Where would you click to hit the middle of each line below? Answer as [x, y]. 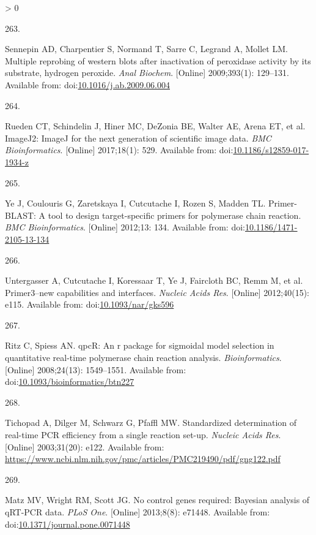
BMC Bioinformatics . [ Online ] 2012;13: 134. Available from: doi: [125, 227]
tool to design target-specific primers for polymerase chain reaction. [175, 215]
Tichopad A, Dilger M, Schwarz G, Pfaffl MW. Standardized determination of [151, 423]
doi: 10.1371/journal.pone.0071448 [68, 524]
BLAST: [20, 215]
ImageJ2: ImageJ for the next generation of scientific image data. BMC [138, 138]
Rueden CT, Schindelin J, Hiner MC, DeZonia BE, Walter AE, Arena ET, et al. [155, 126]
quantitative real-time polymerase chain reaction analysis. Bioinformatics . [143, 358]
